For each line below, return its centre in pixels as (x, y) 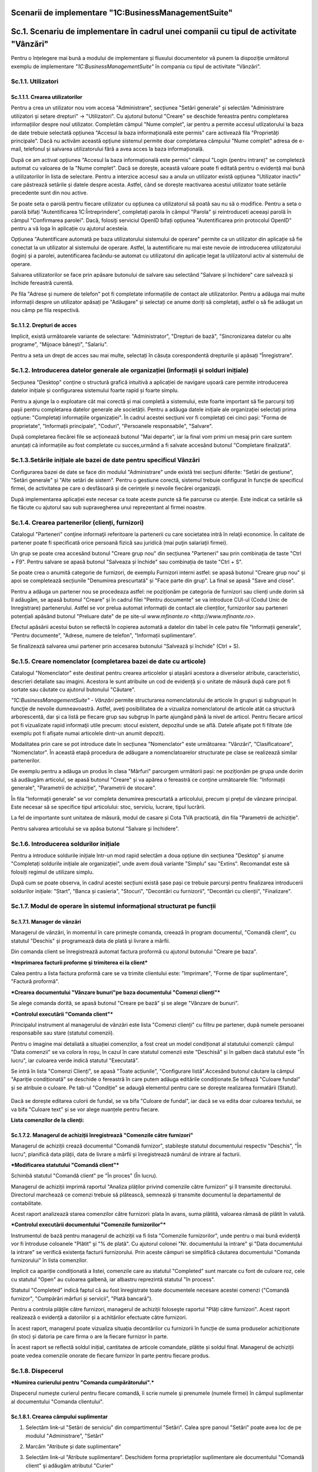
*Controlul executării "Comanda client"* (62, 1014)
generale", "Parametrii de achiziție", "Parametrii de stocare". (84, 788)
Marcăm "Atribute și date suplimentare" (73, 1446)
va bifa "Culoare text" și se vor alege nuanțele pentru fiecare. (85, 1109)
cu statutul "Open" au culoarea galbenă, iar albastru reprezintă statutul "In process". (113, 1279)
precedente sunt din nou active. (49, 193)
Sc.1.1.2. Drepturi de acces (44, 325)
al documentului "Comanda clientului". (57, 1401)
